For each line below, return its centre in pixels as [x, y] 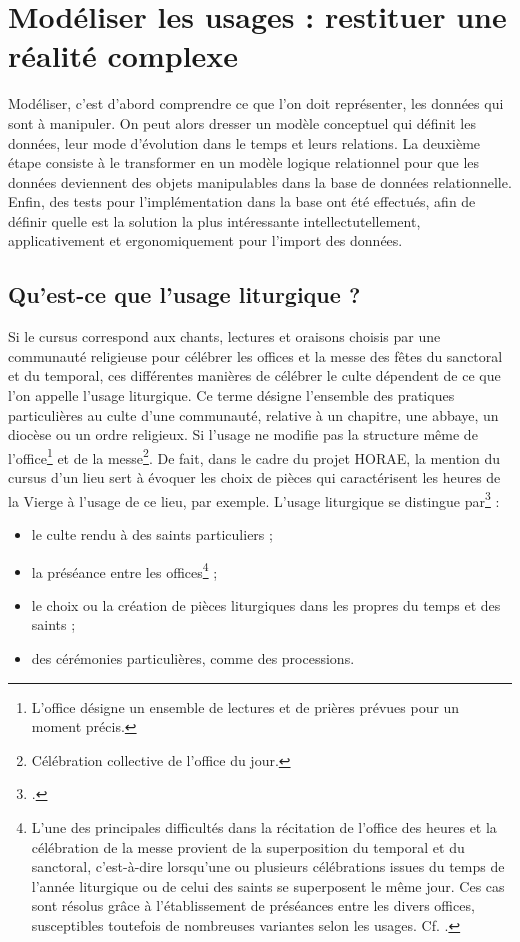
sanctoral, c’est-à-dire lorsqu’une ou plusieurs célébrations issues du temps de [268, 866]
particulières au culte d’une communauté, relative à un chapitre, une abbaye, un [253, 414]
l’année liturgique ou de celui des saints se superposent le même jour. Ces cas [268, 885]
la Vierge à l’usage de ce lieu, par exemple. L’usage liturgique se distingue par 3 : [254, 499]
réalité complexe [123, 55]
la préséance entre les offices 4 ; [124, 570]
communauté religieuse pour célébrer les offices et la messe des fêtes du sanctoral [255, 355]
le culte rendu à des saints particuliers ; [152, 533]
